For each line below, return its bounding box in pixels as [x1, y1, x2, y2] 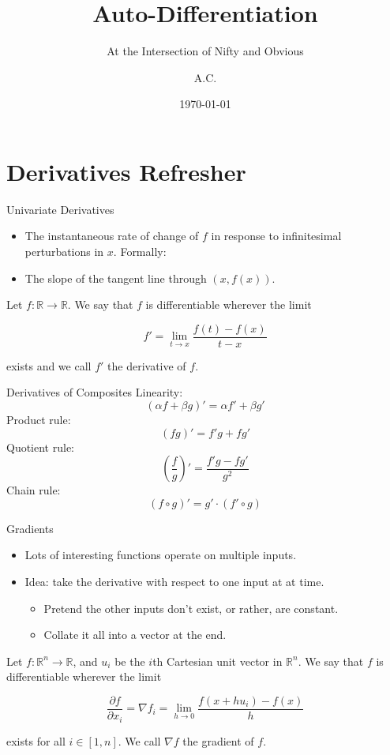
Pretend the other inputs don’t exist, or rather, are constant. [43, 599, 339, 616]
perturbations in [24, 243, 104, 260]
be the [114, 652, 145, 669]
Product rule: [6, 411, 71, 428]
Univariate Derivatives [6, 201, 114, 217]
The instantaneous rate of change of [24, 227, 199, 244]
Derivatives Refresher [6, 155, 246, 187]
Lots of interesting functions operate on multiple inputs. [24, 547, 297, 563]
